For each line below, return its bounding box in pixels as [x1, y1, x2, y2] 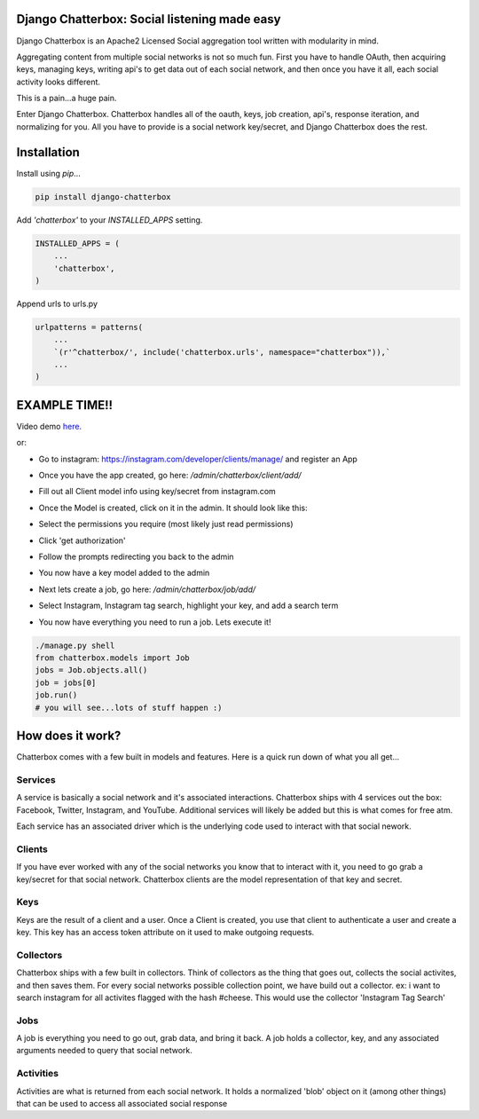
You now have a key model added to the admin [38, 568, 210, 579]
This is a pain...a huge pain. [16, 93, 117, 104]
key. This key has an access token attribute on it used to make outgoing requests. [16, 927, 315, 938]
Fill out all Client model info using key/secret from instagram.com [38, 486, 277, 497]
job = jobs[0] [35, 677, 97, 688]
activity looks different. [16, 76, 101, 87]
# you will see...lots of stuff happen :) [35, 702, 223, 713]
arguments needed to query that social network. [16, 1045, 192, 1056]
